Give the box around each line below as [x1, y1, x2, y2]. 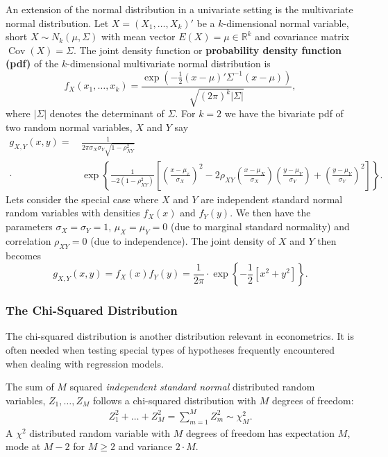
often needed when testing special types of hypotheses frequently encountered [6, 343, 335, 357]
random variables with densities [6, 205, 140, 220]
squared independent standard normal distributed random [69, 379, 315, 394]
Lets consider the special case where [6, 191, 159, 206]
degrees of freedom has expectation [186, 425, 335, 440]
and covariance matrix [255, 29, 350, 44]
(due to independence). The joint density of [90, 233, 276, 248]
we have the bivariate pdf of [224, 106, 344, 121]
